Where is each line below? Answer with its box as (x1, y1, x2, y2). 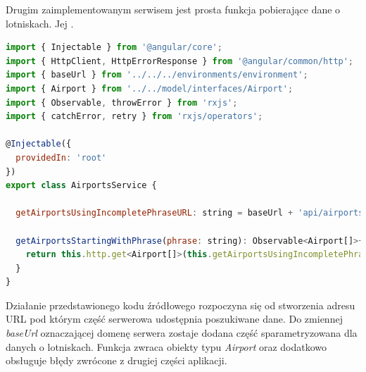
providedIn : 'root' (15, 152, 107, 163)
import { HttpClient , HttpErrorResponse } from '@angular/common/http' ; (6, 56, 354, 66)
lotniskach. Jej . (6, 15, 74, 30)
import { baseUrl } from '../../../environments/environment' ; (6, 70, 308, 80)
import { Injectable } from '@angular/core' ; (6, 42, 222, 53)
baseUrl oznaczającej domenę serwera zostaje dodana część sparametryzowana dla (6, 325, 358, 340)
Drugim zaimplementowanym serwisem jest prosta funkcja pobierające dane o (6, 2, 341, 16)
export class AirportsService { (6, 180, 157, 191)
